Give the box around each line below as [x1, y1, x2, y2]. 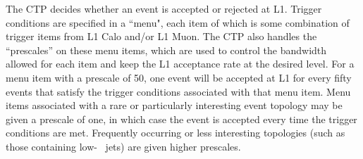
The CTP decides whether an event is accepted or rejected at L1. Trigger [6, 1, 322, 15]
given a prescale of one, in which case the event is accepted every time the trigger [6, 111, 357, 126]
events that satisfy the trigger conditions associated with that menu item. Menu [6, 84, 351, 98]
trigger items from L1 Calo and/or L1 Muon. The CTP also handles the [6, 29, 317, 44]
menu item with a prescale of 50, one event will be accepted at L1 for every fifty [6, 70, 352, 84]
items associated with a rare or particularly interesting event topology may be [6, 98, 343, 113]
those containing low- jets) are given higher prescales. [6, 139, 241, 153]
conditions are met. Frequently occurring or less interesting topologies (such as [6, 125, 345, 140]
